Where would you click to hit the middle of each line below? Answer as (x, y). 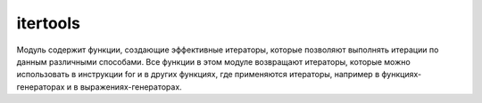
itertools (48, 23)
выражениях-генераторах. (131, 87)
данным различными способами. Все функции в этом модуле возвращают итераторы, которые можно (213, 61)
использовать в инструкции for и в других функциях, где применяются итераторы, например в (198, 75)
